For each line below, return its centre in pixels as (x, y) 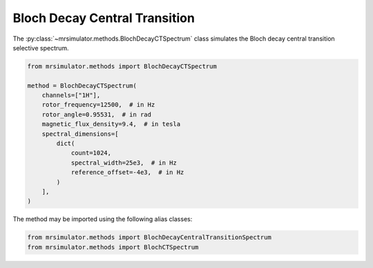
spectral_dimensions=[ (80, 134)
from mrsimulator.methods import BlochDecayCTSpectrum (122, 66)
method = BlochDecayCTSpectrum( (82, 85)
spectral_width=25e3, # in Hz (124, 163)
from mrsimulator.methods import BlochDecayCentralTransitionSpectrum (150, 237)
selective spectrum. (41, 48)
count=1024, (91, 153)
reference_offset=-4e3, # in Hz (127, 173)
